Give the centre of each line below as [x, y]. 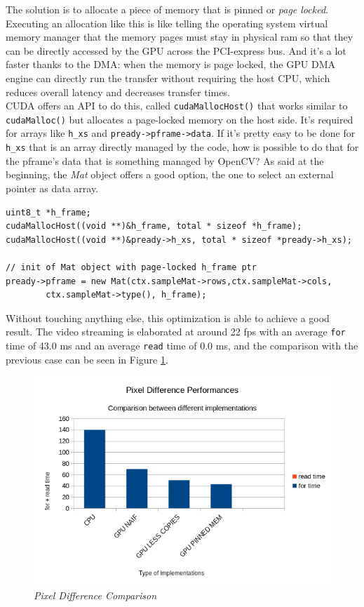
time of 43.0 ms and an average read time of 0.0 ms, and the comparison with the [182, 345]
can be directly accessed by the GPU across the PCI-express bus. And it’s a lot [176, 50]
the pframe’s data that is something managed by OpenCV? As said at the [165, 160]
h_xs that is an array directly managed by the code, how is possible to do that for [182, 147]
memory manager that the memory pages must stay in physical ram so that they [180, 37]
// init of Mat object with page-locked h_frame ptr [131, 267]
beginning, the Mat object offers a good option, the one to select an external [170, 174]
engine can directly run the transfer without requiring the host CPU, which [168, 78]
